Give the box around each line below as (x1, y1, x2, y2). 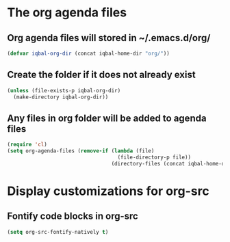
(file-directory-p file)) (117, 154, 192, 161)
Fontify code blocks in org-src (7, 211, 138, 222)
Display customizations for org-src (7, 183, 210, 199)
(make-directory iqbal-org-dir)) (13, 94, 109, 100)
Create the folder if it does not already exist (7, 69, 196, 81)
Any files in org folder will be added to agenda (7, 112, 207, 124)
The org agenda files (7, 5, 127, 21)
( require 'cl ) (7, 142, 48, 148)
